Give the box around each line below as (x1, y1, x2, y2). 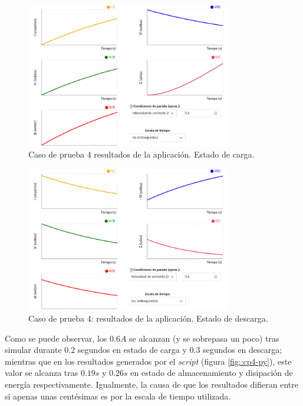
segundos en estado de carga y (77, 343, 187, 356)
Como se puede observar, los (5, 332, 107, 344)
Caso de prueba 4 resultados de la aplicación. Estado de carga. (28, 148, 255, 161)
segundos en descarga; (203, 343, 282, 356)
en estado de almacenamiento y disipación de (130, 366, 293, 379)
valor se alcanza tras (5, 366, 78, 379)
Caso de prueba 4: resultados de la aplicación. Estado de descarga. (28, 312, 268, 325)
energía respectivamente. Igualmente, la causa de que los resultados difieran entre (5, 378, 298, 391)
